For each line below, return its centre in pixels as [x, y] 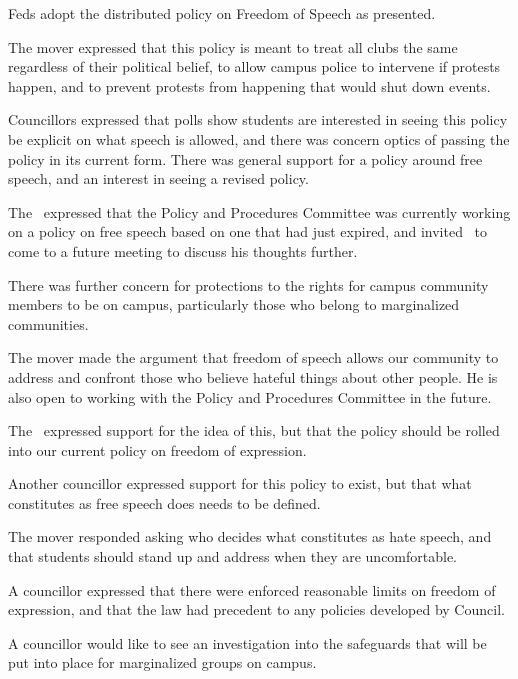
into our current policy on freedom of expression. [157, 449]
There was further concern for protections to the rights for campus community [248, 284]
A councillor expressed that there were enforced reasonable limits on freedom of [252, 589]
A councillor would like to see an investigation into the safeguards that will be [247, 642]
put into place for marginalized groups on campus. [162, 662]
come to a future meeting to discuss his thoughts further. [183, 250]
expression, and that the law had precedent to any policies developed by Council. [256, 609]
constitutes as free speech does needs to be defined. [164, 502]
